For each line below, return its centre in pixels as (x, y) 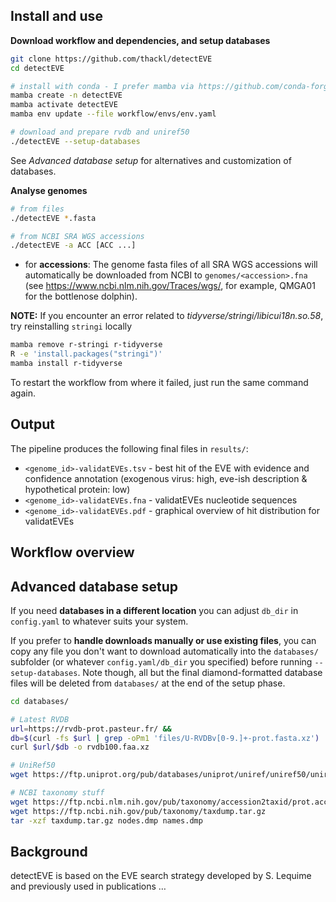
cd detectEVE (37, 68)
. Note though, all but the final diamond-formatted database (200, 672)
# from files (37, 209)
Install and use (56, 16)
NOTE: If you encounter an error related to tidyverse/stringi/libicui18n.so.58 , (167, 316)
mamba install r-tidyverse (66, 364)
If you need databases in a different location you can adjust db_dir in (154, 610)
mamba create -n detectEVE (66, 95)
